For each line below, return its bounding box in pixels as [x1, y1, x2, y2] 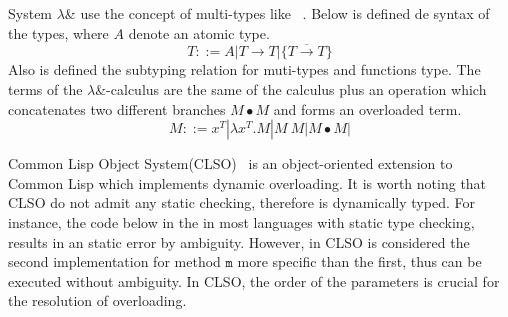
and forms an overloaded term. [273, 98, 462, 119]
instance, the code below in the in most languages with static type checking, [8, 211, 475, 232]
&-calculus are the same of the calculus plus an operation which [95, 79, 487, 99]
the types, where [8, 22, 109, 43]
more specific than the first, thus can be [237, 251, 482, 272]
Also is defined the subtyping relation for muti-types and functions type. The [8, 59, 481, 80]
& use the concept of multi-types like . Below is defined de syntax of [64, 3, 490, 23]
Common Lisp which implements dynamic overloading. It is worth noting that [8, 172, 487, 193]
